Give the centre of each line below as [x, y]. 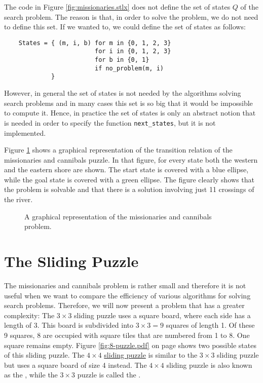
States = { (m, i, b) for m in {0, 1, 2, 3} [95, 43]
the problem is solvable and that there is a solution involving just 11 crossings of [129, 189]
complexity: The [29, 315]
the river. [18, 199]
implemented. [25, 132]
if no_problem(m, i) [129, 68]
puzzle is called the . [109, 375]
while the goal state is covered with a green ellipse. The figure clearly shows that [129, 179]
